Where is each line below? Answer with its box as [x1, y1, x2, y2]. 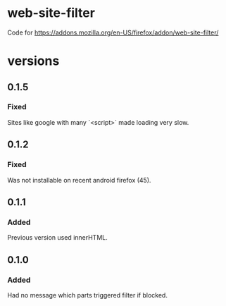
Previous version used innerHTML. [7, 233, 108, 242]
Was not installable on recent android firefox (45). [7, 176, 151, 184]
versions [7, 53, 60, 69]
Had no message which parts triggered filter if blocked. [7, 290, 168, 299]
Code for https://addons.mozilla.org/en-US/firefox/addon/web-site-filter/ [7, 28, 219, 37]
